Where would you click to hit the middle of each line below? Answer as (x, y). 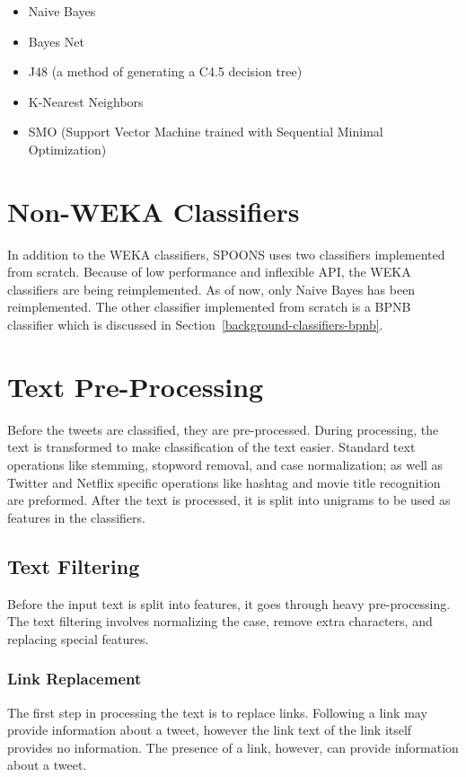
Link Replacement (75, 679)
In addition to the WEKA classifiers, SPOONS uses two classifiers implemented (226, 254)
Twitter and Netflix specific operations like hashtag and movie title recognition (224, 482)
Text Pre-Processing (136, 386)
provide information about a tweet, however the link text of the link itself (210, 730)
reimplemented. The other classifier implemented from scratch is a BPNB (209, 307)
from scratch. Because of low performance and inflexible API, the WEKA (209, 272)
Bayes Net (56, 41)
